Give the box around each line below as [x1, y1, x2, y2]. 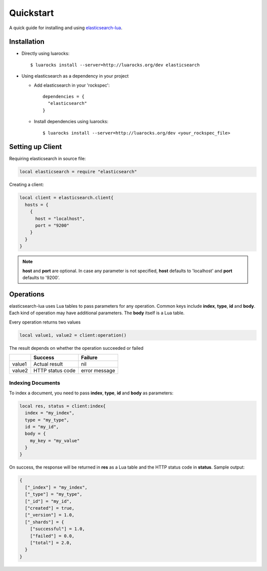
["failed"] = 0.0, [30, 533, 75, 539]
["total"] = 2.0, [30, 540, 72, 545]
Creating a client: [9, 182, 44, 188]
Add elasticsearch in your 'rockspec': [34, 82, 110, 88]
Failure [81, 354, 98, 361]
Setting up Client [9, 143, 62, 151]
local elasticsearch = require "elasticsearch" [19, 169, 137, 175]
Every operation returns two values [9, 319, 81, 325]
